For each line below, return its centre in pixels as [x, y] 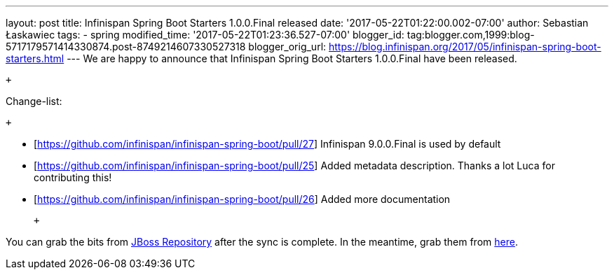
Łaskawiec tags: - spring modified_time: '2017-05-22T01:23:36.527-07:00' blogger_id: [205, 35]
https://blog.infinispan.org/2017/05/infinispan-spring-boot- [465, 47]
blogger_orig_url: [287, 47]
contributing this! [73, 177]
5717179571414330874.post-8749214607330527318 [126, 47]
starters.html [35, 58]
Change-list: [34, 101]
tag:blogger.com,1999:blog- [471, 35]
